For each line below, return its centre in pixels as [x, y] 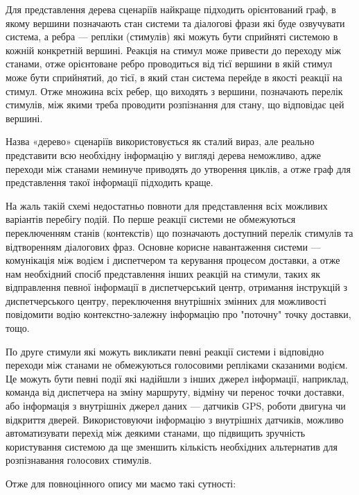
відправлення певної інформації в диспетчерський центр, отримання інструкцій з [177, 287]
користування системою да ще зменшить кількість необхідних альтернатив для [172, 446]
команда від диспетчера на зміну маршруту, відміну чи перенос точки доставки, [175, 392]
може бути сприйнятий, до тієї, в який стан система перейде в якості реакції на [174, 77]
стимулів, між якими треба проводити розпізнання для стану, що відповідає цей [175, 104]
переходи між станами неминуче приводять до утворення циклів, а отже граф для [178, 168]
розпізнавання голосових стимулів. [79, 460]
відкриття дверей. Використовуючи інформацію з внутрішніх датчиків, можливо [175, 419]
